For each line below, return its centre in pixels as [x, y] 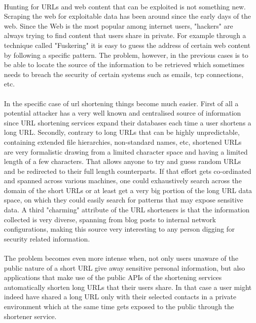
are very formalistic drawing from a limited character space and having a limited [126, 151]
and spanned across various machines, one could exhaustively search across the [123, 181]
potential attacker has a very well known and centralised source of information [123, 113]
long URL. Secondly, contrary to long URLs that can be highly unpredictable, [122, 132]
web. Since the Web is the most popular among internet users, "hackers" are [119, 25]
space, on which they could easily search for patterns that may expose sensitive [124, 200]
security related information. [47, 238]
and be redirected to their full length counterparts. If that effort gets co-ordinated [128, 171]
